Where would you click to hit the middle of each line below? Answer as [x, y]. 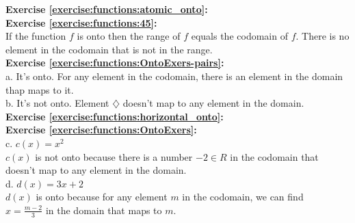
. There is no [323, 36]
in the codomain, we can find [243, 197]
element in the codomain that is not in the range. [109, 49]
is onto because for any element [102, 197]
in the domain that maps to [104, 210]
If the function [36, 36]
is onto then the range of [129, 36]
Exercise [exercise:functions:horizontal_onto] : [115, 116]
